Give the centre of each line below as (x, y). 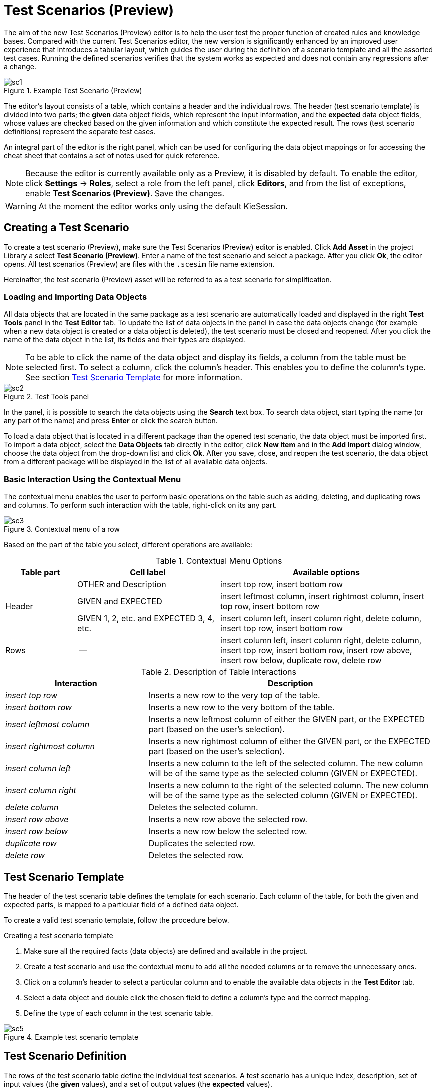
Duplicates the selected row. (202, 844)
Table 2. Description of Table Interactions (219, 672)
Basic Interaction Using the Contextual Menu (93, 479)
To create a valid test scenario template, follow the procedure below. (117, 920)
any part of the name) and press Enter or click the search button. (111, 421)
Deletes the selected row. (196, 856)
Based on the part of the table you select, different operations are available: (128, 545)
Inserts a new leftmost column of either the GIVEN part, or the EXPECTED (287, 720)
